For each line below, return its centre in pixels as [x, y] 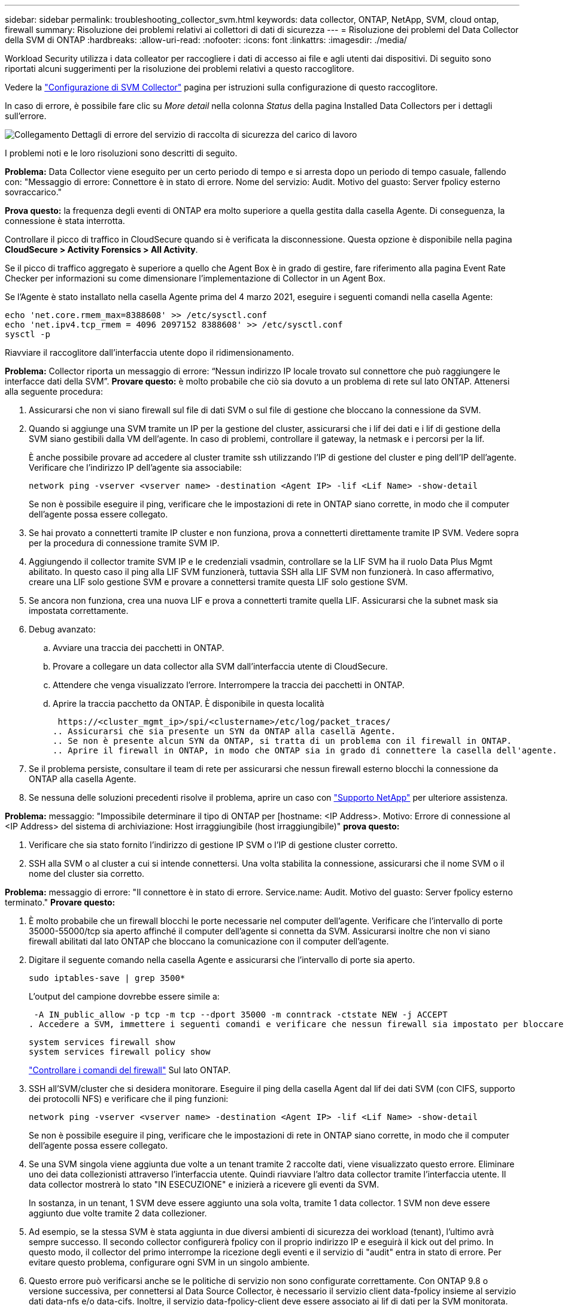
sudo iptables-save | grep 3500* [107, 978]
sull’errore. [26, 116]
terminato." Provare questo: [60, 902]
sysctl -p [28, 334]
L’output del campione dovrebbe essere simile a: [124, 996]
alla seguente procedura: [54, 391]
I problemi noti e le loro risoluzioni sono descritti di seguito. [121, 153]
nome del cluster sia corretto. [87, 873]
